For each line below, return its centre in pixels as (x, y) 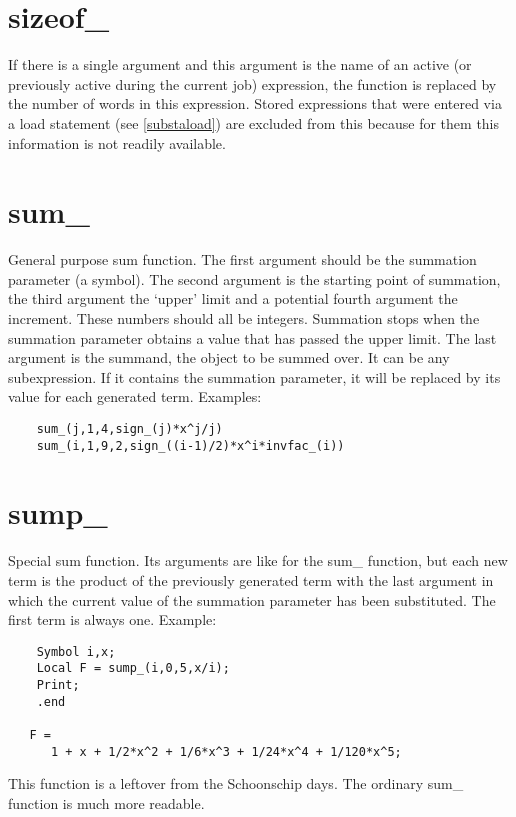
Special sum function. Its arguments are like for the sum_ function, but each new (258, 560)
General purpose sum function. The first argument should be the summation (242, 259)
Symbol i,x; (76, 651)
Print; (58, 685)
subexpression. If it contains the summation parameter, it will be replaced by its (254, 376)
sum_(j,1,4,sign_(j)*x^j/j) (129, 428)
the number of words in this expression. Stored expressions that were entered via (255, 103)
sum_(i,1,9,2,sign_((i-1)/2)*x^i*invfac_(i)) (190, 445)
